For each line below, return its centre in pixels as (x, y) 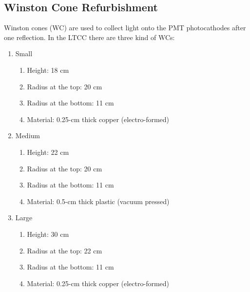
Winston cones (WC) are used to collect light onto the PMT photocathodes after (125, 28)
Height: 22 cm (48, 152)
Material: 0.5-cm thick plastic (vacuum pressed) (98, 201)
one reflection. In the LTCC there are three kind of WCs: (89, 37)
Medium (28, 136)
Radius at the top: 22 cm (65, 250)
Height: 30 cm (48, 234)
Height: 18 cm (48, 70)
